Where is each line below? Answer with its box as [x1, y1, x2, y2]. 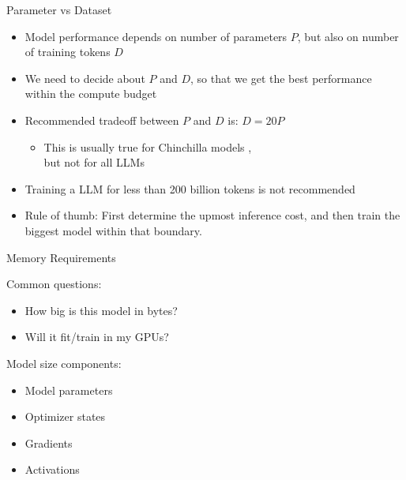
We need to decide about [24, 69, 145, 86]
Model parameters [24, 381, 113, 398]
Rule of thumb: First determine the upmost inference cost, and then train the [24, 207, 400, 223]
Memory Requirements [6, 249, 116, 265]
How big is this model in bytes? [24, 302, 178, 318]
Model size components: [6, 354, 122, 371]
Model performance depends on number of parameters [24, 28, 288, 44]
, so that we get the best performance [190, 69, 372, 86]
